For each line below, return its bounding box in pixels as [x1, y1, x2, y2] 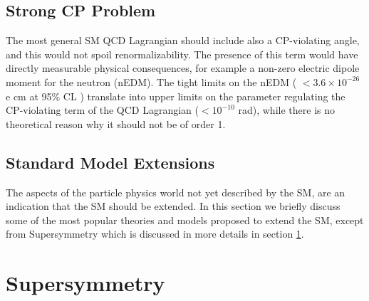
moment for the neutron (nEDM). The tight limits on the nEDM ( [6, 74, 297, 89]
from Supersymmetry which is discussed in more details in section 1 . [6, 226, 304, 241]
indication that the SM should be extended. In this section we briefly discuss [6, 199, 341, 213]
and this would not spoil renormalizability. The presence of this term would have [6, 46, 358, 61]
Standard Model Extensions [6, 151, 215, 173]
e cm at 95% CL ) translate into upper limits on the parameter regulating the [6, 88, 345, 103]
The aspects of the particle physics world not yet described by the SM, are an [6, 184, 345, 199]
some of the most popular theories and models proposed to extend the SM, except [6, 212, 364, 227]
